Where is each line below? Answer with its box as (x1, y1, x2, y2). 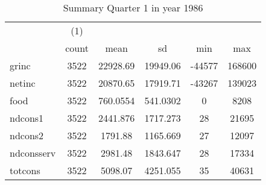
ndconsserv (10, 146, 56, 160)
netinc (10, 76, 36, 90)
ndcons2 (10, 128, 44, 142)
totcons (10, 163, 40, 177)
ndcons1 (10, 111, 44, 125)
